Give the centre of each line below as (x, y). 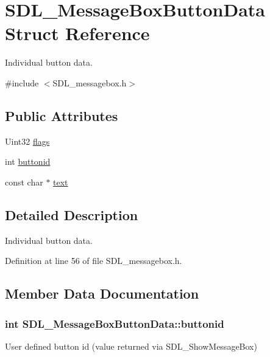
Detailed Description (72, 214)
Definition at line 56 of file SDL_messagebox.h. (94, 261)
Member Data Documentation (102, 293)
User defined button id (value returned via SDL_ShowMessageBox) (131, 346)
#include (22, 82)
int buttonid (28, 161)
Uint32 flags (27, 141)
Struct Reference (77, 33)
